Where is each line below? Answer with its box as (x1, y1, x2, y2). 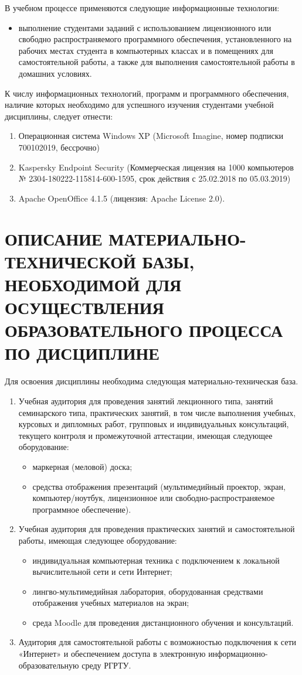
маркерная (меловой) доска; (32, 460, 133, 472)
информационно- (208, 647, 268, 660)
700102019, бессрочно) (18, 141, 100, 153)
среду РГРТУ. (82, 659, 131, 671)
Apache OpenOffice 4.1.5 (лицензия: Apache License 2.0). (18, 192, 225, 204)
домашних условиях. (18, 67, 92, 79)
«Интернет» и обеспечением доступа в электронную (18, 647, 206, 660)
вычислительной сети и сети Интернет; (32, 565, 172, 578)
